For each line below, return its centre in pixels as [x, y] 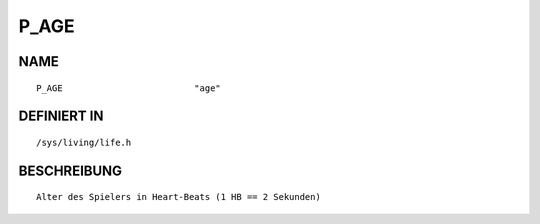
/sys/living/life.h [84, 142]
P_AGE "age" [129, 88]
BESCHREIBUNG [70, 170]
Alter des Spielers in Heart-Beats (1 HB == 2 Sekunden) [179, 197]
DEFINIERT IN [61, 116]
